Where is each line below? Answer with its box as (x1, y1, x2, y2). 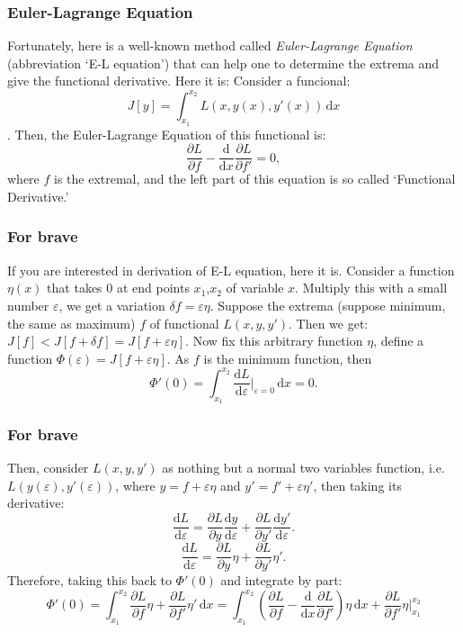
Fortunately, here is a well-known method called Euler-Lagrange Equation (7, 36, 413, 55)
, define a (373, 331, 424, 350)
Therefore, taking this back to (7, 571, 172, 590)
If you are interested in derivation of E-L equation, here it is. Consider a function (7, 260, 455, 279)
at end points (116, 278, 190, 297)
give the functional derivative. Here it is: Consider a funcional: (7, 71, 351, 90)
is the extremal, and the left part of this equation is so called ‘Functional (54, 169, 456, 188)
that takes (47, 278, 102, 297)
